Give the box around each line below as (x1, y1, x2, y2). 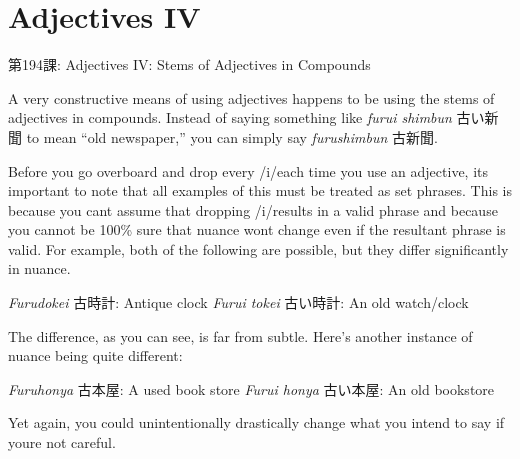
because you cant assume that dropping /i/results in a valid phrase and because (8, 199, 498, 220)
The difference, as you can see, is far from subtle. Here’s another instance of (8, 325, 473, 346)
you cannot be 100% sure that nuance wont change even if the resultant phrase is (8, 219, 506, 240)
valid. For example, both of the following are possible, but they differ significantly (8, 238, 509, 259)
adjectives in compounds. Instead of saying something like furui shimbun (8, 107, 452, 128)
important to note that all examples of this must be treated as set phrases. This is (8, 180, 512, 201)
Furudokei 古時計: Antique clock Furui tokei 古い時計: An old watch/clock (8, 292, 469, 313)
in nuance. (8, 258, 71, 279)
